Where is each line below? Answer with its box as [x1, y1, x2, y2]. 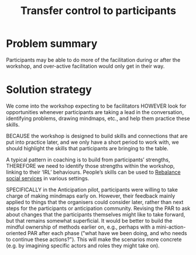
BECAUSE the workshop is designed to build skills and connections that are [6, 132, 188, 139]
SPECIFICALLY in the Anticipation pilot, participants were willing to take [6, 186, 178, 193]
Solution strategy [6, 83, 92, 97]
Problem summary [6, 37, 98, 50]
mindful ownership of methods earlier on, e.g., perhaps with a [6, 223, 155, 230]
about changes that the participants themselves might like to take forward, [6, 211, 185, 218]
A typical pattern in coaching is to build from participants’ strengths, [6, 156, 170, 163]
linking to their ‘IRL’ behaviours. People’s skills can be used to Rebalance [6, 168, 181, 175]
